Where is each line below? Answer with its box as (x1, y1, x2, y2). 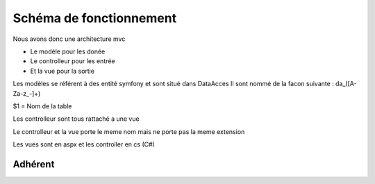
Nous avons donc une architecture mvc (12, 35, 126, 43)
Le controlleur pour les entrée (30, 57, 115, 65)
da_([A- (335, 80, 357, 88)
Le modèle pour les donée (30, 47, 106, 56)
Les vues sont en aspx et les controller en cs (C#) (12, 140, 156, 149)
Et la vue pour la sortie (30, 67, 95, 75)
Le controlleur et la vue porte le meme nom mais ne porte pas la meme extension (12, 127, 245, 135)
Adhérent (12, 158, 55, 170)
